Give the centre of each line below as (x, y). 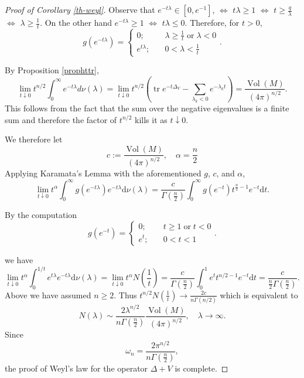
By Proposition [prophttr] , (52, 70)
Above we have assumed (48, 294)
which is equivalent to (259, 294)
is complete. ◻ (201, 368)
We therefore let (34, 139)
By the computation (41, 215)
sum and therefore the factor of (61, 119)
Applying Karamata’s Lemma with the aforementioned (103, 173)
